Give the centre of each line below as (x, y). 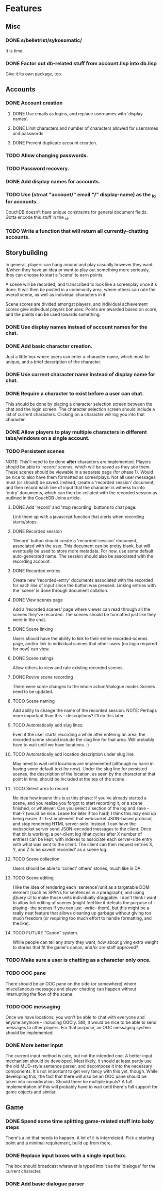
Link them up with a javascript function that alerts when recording (78, 517)
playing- (21, 908)
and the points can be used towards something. (53, 314)
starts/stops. (25, 522)
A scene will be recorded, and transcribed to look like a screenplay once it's (81, 284)
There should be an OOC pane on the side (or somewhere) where (71, 984)
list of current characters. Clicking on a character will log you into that (75, 414)
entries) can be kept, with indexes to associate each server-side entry (82, 839)
